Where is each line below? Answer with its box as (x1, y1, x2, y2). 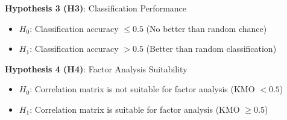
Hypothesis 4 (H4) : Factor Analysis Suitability (5, 62, 188, 75)
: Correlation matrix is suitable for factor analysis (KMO (30, 103, 240, 115)
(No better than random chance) (146, 22, 267, 34)
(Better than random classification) (146, 42, 277, 55)
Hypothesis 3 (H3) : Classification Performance (5, 2, 187, 14)
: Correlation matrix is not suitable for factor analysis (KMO (30, 83, 255, 95)
